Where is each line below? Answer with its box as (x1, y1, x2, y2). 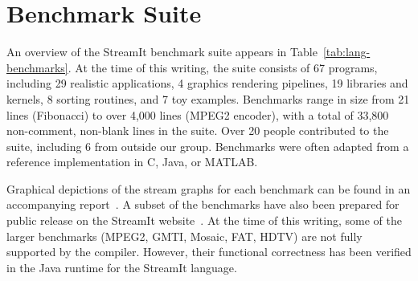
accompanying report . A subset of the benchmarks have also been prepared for (6, 196, 400, 213)
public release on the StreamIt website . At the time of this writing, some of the (6, 212, 402, 229)
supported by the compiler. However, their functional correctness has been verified (6, 243, 412, 260)
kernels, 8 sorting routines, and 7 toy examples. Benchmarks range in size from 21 (6, 90, 410, 107)
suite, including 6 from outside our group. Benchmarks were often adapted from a (6, 137, 409, 154)
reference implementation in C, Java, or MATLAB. (6, 153, 258, 170)
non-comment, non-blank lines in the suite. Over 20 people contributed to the (6, 122, 389, 139)
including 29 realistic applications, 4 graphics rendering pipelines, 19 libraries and (6, 75, 408, 92)
